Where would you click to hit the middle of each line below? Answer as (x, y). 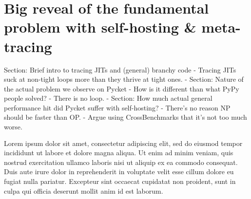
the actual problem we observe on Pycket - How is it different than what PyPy (122, 88)
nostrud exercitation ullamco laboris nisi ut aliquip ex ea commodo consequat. (121, 162)
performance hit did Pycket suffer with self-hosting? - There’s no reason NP (117, 107)
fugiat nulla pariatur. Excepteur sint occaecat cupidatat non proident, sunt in (120, 181)
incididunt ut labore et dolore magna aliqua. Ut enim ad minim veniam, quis (119, 153)
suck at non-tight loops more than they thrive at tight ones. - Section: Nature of (124, 79)
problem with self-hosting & (100, 27)
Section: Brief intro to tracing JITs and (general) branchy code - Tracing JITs (120, 69)
